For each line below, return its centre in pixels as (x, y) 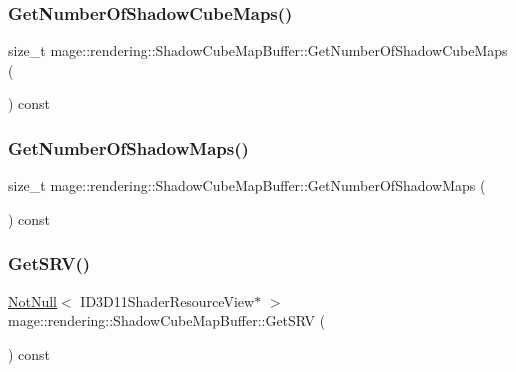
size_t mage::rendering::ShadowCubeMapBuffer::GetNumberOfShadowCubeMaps (258, 50)
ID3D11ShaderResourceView (167, 300)
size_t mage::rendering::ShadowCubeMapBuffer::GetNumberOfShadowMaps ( (247, 185)
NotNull (33, 300)
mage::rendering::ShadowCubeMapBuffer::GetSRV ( (167, 320)
